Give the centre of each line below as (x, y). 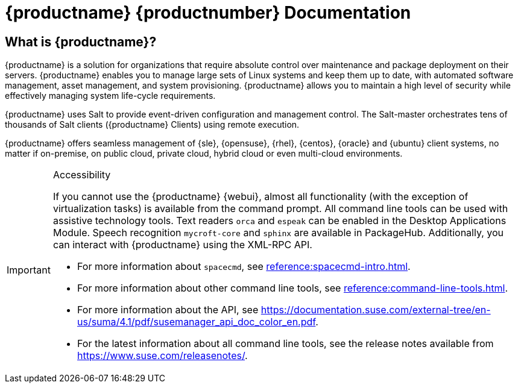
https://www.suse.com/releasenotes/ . (162, 356)
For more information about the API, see (168, 310)
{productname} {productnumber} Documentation (208, 13)
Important (29, 270)
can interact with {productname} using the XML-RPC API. (182, 245)
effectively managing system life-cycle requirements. (110, 96)
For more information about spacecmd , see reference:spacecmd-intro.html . (244, 267)
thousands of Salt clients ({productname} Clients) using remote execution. (152, 125)
